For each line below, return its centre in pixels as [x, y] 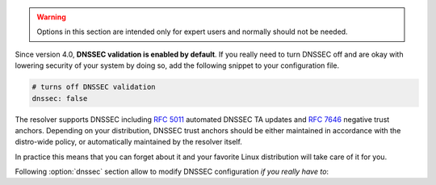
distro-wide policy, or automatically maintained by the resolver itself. [128, 142]
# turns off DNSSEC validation [94, 87]
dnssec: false [60, 98]
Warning [51, 17]
